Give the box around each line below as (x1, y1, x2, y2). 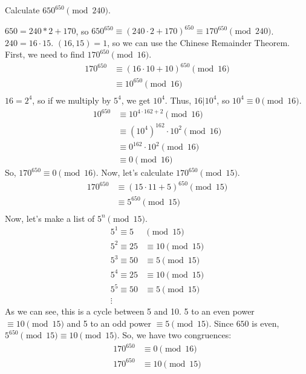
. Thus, (164, 93, 192, 106)
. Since (209, 316, 233, 329)
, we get (121, 93, 151, 106)
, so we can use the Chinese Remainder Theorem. (107, 36, 290, 48)
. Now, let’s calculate (96, 166, 174, 179)
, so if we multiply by (32, 93, 111, 106)
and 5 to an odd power (67, 316, 151, 329)
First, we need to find (5, 48, 85, 61)
